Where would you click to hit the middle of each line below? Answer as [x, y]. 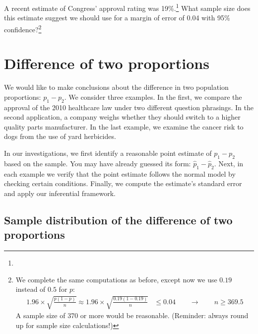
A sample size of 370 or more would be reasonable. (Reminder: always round [132, 315]
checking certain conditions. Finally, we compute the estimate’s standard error [123, 183]
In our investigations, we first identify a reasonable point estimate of [108, 153]
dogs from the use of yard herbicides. [60, 136]
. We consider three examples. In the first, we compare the [153, 97]
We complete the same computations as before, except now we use [116, 279]
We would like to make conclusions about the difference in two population [116, 87]
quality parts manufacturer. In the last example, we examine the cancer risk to [124, 126]
